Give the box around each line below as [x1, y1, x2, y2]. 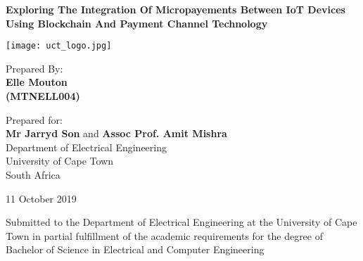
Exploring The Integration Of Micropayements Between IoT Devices [6, 2, 345, 16]
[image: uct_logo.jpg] [6, 41, 112, 51]
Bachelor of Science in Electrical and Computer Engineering [6, 242, 265, 257]
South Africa [6, 167, 60, 182]
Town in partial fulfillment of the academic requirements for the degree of [6, 228, 323, 243]
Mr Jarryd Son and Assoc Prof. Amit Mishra [6, 126, 227, 141]
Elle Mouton [6, 75, 68, 89]
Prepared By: [6, 61, 63, 75]
